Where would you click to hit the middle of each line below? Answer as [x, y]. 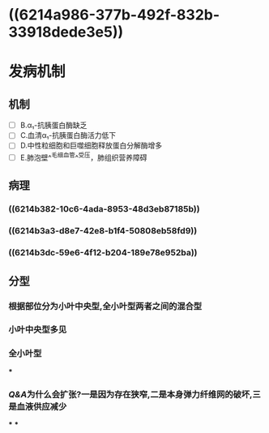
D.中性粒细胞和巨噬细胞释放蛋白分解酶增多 [91, 146]
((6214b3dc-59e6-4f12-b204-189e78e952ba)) [103, 253]
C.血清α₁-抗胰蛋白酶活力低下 [68, 135]
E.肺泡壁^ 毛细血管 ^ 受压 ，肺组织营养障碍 [83, 157]
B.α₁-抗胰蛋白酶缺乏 [53, 125]
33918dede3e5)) [66, 32]
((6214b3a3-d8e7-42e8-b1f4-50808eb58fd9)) [103, 231]
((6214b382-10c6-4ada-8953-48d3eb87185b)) [104, 209]
